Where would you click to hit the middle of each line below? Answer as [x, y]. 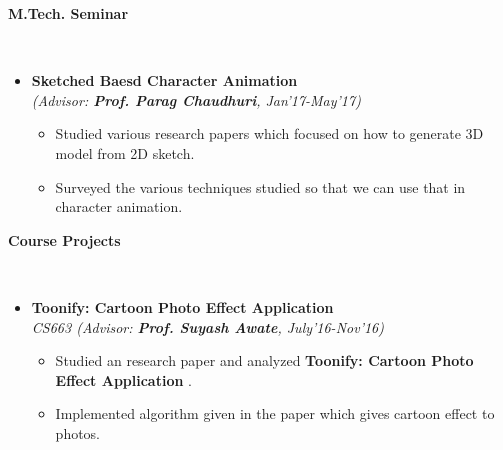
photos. [78, 432]
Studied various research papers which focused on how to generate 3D [269, 133]
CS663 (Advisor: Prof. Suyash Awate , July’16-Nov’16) [207, 326]
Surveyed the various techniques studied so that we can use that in [260, 186]
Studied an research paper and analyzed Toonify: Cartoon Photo [264, 360]
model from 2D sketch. [125, 152]
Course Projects [64, 239]
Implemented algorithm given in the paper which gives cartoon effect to [275, 413]
